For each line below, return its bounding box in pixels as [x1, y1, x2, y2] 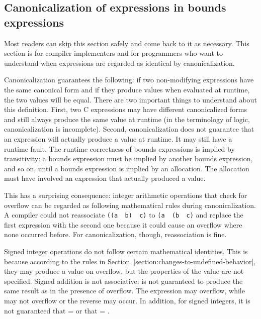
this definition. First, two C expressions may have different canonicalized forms [4, 104, 247, 115]
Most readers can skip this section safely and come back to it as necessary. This [4, 38, 249, 48]
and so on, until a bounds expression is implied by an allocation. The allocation [4, 163, 249, 173]
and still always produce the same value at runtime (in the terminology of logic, [4, 114, 250, 124]
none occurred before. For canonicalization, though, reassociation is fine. [4, 229, 227, 240]
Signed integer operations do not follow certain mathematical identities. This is [4, 246, 248, 256]
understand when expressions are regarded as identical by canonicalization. [4, 57, 235, 68]
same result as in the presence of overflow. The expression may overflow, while [4, 285, 245, 296]
